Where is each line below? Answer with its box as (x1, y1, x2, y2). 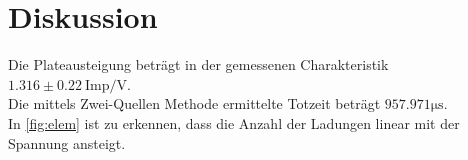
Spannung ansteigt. (8, 132, 126, 153)
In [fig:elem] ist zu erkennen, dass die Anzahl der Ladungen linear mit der (8, 112, 460, 133)
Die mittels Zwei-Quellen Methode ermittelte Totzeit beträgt (8, 93, 381, 114)
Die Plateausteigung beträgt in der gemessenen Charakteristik (8, 54, 389, 75)
